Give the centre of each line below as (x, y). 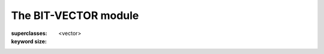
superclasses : (29, 33)
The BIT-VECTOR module (75, 15)
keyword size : (29, 41)
